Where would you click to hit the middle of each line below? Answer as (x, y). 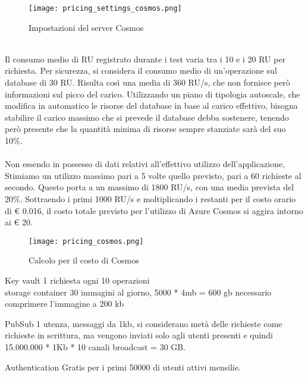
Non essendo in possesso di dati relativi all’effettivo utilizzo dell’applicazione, (145, 164)
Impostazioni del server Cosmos (86, 27)
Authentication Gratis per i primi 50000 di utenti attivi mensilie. (123, 367)
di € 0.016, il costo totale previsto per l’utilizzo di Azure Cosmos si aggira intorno (154, 210)
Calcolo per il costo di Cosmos (84, 260)
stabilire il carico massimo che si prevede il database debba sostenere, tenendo (147, 117)
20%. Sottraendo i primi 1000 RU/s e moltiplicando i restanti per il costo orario (150, 198)
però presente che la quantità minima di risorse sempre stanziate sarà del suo (145, 129)
